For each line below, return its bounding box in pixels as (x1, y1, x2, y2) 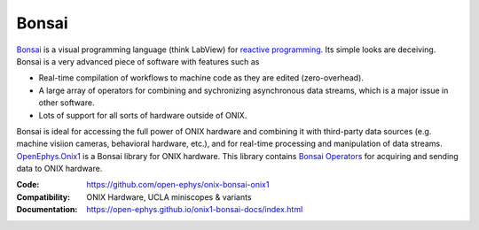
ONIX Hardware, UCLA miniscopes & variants (86, 191, 252, 203)
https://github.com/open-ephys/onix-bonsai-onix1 (86, 180, 270, 190)
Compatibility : (16, 191, 71, 203)
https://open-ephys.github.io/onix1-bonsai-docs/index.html (86, 204, 303, 215)
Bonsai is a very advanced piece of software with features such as (16, 56, 260, 66)
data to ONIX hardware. (16, 164, 103, 174)
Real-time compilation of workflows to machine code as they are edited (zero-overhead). (38, 73, 364, 83)
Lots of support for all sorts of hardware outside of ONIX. (38, 110, 247, 120)
